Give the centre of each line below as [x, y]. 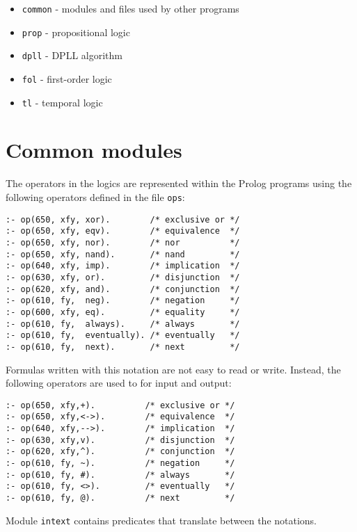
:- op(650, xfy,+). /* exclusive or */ [120, 405]
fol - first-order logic [67, 78]
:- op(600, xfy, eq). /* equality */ [123, 312]
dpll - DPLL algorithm [72, 55]
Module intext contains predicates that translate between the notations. [161, 520]
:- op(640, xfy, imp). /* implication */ [123, 266]
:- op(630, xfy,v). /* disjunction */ [120, 440]
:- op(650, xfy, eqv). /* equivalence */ [123, 231]
